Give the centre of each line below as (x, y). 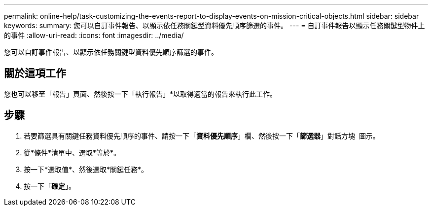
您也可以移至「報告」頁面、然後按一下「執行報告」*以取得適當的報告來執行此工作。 (141, 94)
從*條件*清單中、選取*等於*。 (72, 152)
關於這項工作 (35, 73)
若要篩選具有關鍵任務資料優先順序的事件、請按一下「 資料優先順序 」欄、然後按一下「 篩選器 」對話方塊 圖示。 (202, 136)
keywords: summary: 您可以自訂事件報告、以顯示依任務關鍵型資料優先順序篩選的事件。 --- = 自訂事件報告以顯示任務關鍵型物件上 (215, 25)
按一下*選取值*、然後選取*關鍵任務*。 (86, 169)
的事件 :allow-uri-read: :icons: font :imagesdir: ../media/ (94, 35)
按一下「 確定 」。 (50, 186)
